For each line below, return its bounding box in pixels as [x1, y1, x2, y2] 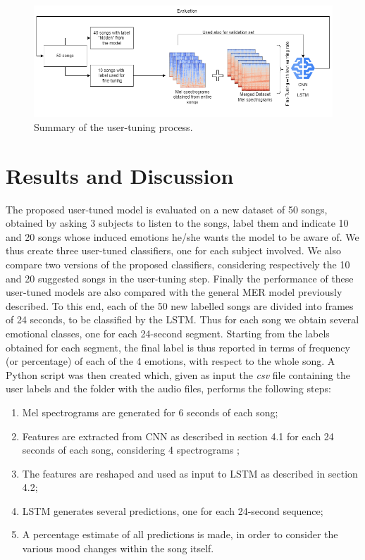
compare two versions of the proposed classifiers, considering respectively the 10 [6, 256, 350, 271]
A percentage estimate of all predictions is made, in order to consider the [22, 527, 338, 542]
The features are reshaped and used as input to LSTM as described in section [22, 466, 358, 480]
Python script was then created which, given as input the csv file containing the [6, 367, 350, 382]
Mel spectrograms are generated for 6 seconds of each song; [22, 404, 278, 419]
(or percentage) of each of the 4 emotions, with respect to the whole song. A [6, 354, 335, 368]
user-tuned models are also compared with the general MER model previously [6, 285, 342, 299]
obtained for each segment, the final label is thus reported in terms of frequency [6, 340, 350, 354]
